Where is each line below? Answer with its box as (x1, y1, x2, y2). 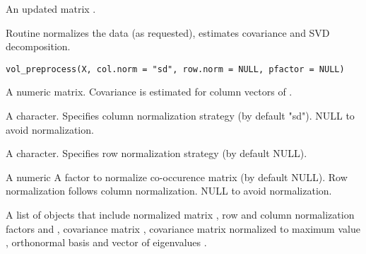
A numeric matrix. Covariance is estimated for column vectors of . (6, 84, 293, 99)
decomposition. (6, 39, 71, 54)
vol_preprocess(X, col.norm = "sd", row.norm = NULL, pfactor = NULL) (6, 64, 345, 74)
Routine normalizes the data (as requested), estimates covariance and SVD (6, 25, 330, 40)
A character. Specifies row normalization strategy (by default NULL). (6, 146, 307, 161)
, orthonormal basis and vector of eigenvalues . (6, 235, 207, 250)
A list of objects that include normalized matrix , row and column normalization (6, 207, 355, 221)
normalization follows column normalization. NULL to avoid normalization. (6, 183, 332, 198)
